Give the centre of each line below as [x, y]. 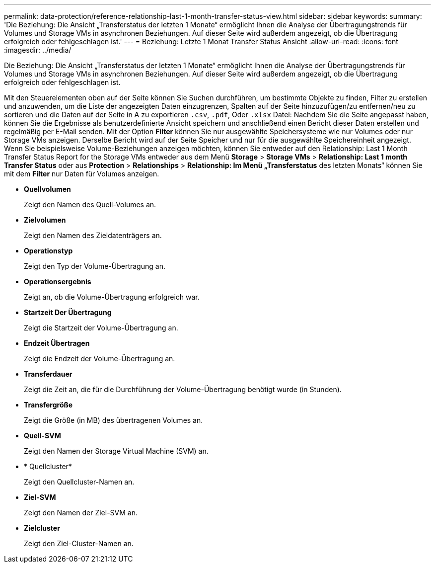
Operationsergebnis [58, 282]
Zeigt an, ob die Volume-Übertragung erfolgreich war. [112, 297]
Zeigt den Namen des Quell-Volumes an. [90, 204]
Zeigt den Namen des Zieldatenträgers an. [93, 235]
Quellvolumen [47, 189]
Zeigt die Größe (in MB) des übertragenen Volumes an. [113, 420]
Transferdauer [48, 374]
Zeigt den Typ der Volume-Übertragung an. [95, 266]
